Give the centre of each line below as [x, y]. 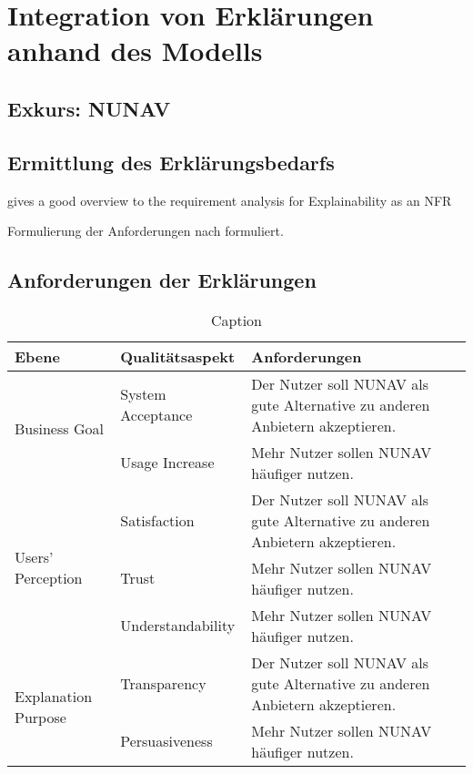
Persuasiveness [166, 741]
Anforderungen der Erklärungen [162, 280]
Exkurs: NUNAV [89, 108]
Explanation [54, 697]
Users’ [34, 557]
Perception [49, 578]
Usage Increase [167, 463]
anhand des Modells [135, 51]
